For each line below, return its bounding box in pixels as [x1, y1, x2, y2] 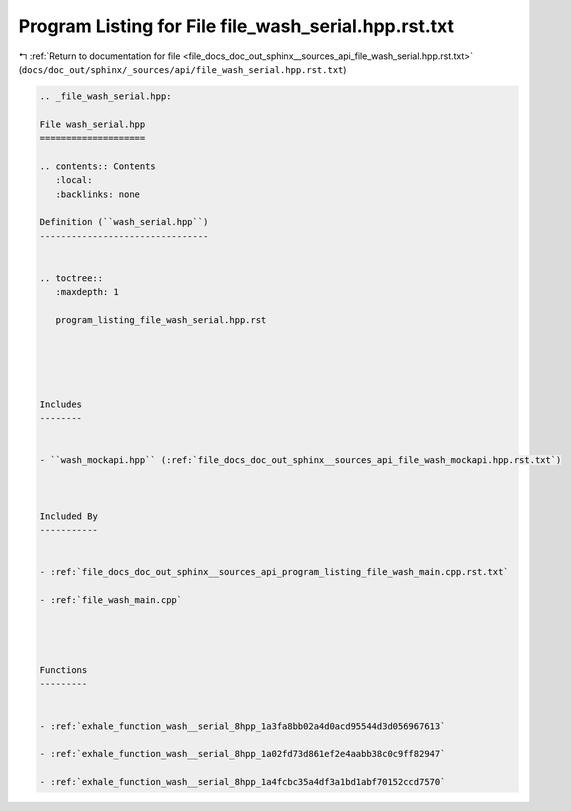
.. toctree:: [39, 273, 104, 284]
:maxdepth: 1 [55, 286, 120, 298]
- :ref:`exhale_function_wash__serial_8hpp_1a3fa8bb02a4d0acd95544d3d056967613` [39, 720, 446, 732]
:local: [55, 175, 93, 186]
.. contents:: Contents [39, 160, 157, 172]
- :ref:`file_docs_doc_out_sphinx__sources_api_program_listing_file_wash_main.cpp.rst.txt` [39, 566, 509, 578]
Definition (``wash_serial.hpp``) [39, 216, 209, 228]
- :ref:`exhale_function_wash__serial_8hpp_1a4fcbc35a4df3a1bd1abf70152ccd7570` [39, 776, 446, 788]
